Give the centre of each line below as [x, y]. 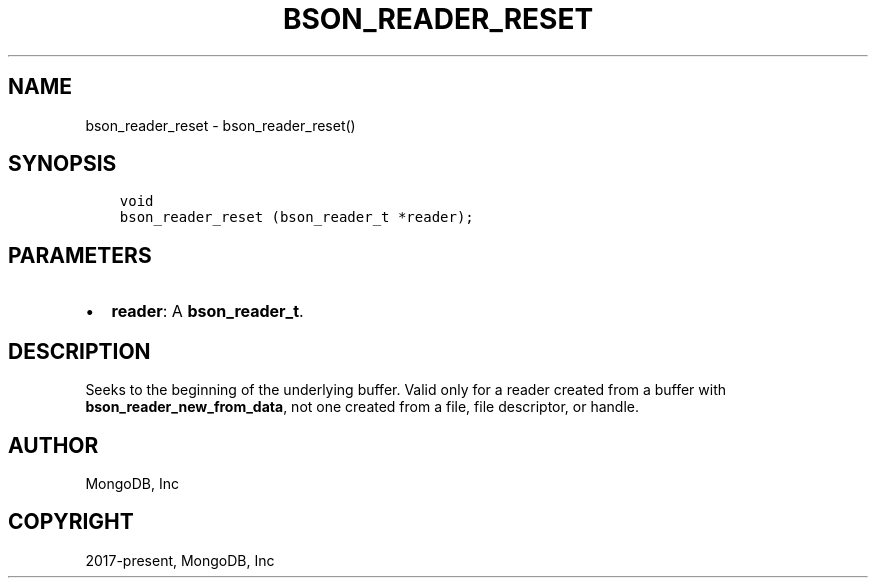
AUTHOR [53, 445]
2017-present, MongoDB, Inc [180, 560]
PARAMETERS [80, 255]
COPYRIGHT [71, 522]
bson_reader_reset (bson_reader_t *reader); [296, 217]
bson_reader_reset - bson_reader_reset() [220, 125]
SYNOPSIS [62, 164]
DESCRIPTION [79, 351]
